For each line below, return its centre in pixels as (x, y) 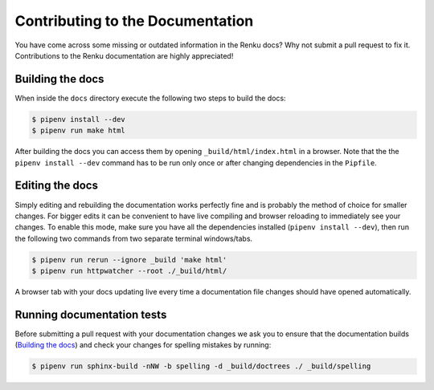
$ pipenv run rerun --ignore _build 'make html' (129, 260)
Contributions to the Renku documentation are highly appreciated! (124, 55)
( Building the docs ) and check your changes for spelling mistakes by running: (143, 345)
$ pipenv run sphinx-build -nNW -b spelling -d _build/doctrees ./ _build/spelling (201, 366)
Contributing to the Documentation (134, 21)
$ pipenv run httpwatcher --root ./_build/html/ (129, 271)
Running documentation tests (91, 314)
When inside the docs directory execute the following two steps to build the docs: (150, 98)
